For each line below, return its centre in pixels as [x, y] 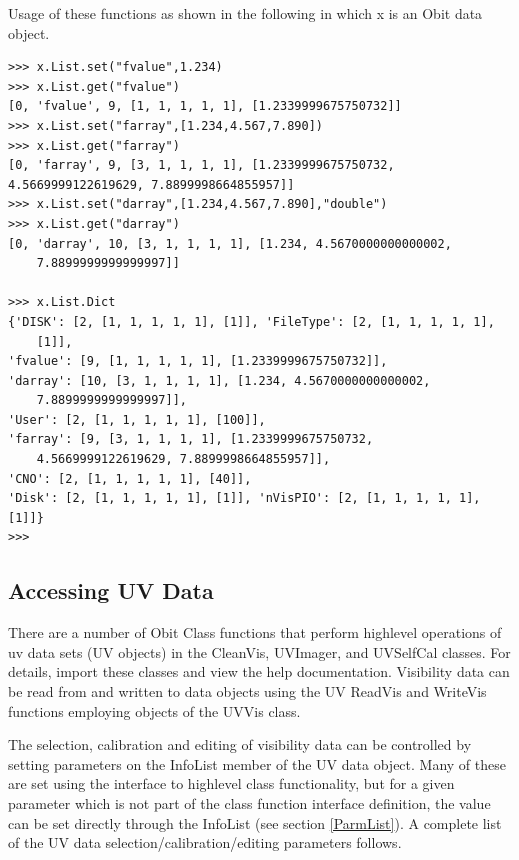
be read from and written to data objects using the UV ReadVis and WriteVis [247, 691]
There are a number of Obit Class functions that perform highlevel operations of [255, 632]
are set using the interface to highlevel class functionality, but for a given [231, 783]
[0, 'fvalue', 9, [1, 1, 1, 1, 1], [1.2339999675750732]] [205, 106]
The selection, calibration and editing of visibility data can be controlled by [240, 744]
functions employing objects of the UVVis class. [154, 710]
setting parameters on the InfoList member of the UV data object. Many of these [257, 763]
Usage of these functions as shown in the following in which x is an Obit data [245, 13]
